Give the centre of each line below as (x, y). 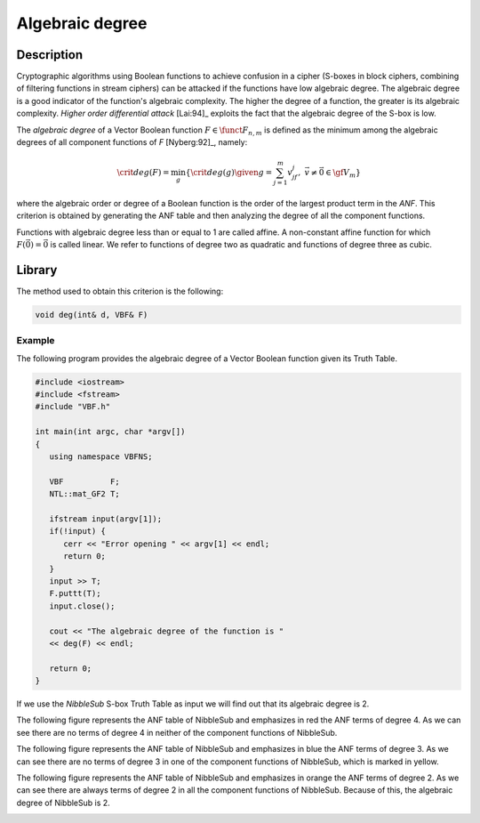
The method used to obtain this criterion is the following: (120, 291)
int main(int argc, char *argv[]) (110, 432)
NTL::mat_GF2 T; (84, 494)
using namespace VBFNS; (101, 457)
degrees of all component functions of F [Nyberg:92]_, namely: (132, 142)
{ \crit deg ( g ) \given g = (229, 173)
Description (50, 55)
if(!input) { (78, 531)
